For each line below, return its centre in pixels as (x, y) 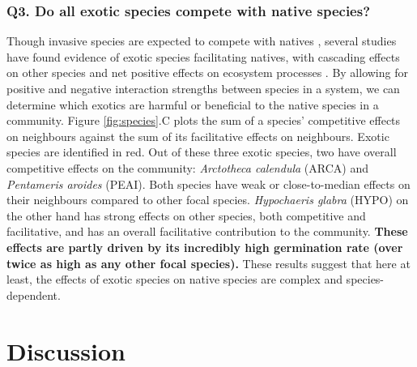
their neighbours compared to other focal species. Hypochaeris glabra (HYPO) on (208, 200)
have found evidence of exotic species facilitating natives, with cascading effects (203, 56)
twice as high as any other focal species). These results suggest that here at (208, 263)
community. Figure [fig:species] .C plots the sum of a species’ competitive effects (204, 120)
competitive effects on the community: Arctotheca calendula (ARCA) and (187, 167)
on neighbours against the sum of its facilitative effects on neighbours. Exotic (198, 136)
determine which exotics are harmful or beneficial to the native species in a (193, 104)
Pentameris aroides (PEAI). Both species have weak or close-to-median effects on (208, 183)
